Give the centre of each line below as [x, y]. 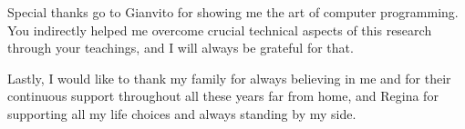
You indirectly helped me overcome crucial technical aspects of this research [220, 30]
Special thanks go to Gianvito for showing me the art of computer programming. [233, 12]
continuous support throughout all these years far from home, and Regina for [223, 96]
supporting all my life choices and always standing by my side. [182, 113]
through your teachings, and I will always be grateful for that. [181, 48]
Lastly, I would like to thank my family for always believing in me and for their [229, 78]
